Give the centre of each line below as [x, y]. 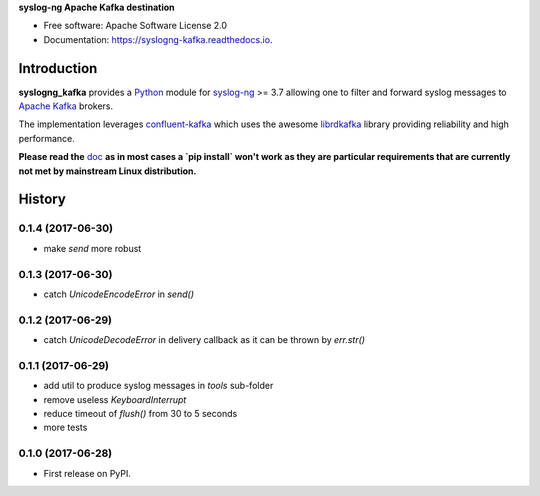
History [42, 199]
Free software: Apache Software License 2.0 [135, 26]
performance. [46, 138]
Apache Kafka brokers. [66, 106]
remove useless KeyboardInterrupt [115, 399]
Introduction [58, 68]
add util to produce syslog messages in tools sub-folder [158, 386]
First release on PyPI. [87, 473]
